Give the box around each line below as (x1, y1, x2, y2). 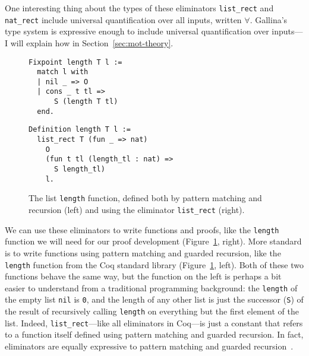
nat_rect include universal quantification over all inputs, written (5, 13, 242, 26)
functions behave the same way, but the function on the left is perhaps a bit (5, 270, 282, 282)
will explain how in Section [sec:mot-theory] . (10, 36, 174, 49)
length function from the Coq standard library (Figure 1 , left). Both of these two (5, 258, 304, 271)
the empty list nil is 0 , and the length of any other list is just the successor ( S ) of (5, 293, 304, 306)
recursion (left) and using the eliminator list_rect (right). (29, 204, 245, 216)
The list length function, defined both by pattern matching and (29, 192, 262, 204)
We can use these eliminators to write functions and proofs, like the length (5, 223, 279, 236)
